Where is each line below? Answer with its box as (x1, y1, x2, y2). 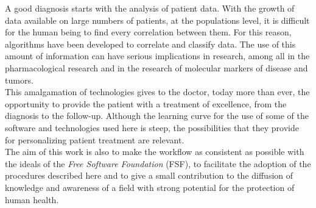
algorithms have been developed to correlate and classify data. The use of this (5, 37, 296, 50)
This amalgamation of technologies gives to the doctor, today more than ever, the (5, 85, 310, 98)
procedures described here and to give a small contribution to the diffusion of (5, 169, 293, 182)
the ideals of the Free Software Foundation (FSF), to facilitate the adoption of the (5, 157, 311, 170)
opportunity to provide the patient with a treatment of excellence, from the (5, 97, 287, 110)
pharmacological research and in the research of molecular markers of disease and (5, 61, 308, 74)
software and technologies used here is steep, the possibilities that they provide (5, 121, 299, 134)
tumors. (5, 73, 33, 86)
